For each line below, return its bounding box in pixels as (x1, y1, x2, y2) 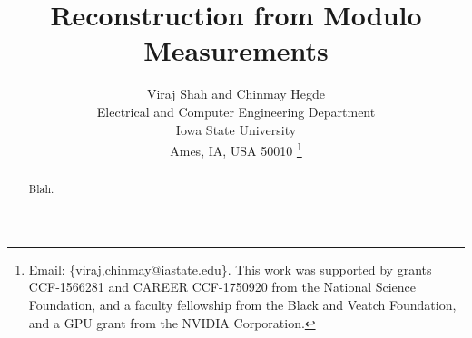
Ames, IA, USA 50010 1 (170, 139, 302, 159)
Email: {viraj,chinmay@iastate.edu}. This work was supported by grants (28, 259, 432, 278)
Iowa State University (175, 120, 297, 139)
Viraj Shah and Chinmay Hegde (146, 84, 326, 103)
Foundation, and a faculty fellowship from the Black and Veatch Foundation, (28, 295, 457, 314)
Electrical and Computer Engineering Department (96, 101, 376, 121)
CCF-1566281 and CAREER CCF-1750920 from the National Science (28, 277, 417, 296)
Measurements (143, 32, 329, 69)
